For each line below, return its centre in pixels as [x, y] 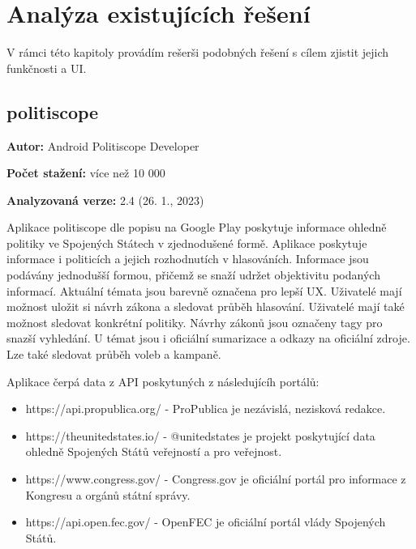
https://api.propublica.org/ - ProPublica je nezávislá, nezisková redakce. [206, 409]
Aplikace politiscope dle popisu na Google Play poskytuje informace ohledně [197, 227]
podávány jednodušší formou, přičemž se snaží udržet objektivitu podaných [193, 275]
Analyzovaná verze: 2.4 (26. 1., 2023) [105, 200]
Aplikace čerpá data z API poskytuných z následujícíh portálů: [163, 381]
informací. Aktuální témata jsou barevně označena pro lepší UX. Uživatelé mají [204, 290]
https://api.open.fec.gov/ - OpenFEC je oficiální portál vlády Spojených [206, 522]
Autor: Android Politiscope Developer [103, 145]
